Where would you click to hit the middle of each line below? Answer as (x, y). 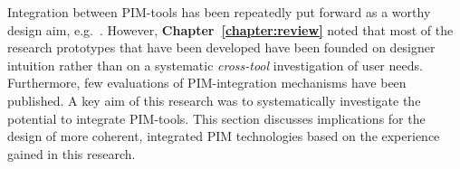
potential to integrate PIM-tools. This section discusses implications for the (216, 118)
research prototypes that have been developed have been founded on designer (221, 47)
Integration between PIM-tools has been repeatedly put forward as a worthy (219, 12)
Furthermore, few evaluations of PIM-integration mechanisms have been (207, 83)
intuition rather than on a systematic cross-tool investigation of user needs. (215, 65)
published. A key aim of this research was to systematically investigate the (214, 100)
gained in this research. (72, 153)
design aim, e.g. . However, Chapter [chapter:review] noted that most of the (230, 29)
